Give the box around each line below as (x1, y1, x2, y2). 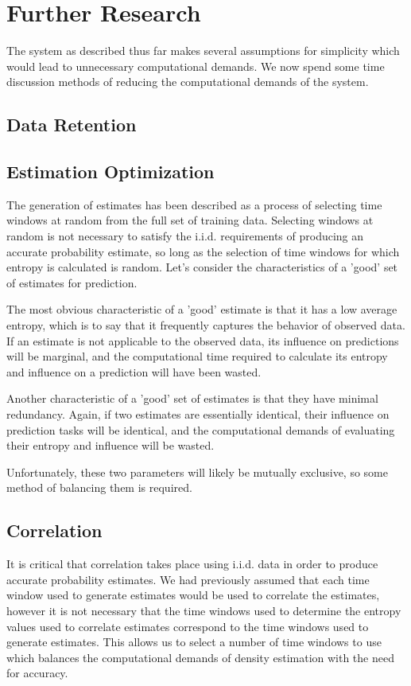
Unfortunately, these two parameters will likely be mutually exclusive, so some (6, 463, 388, 480)
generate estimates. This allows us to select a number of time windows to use (6, 633, 382, 650)
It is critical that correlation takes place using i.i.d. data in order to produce (6, 555, 378, 572)
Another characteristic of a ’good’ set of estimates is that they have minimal (6, 390, 378, 407)
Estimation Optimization (6, 159, 215, 184)
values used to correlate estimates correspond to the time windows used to (6, 618, 369, 634)
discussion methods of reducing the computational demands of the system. (6, 73, 369, 90)
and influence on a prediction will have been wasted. (6, 363, 262, 380)
